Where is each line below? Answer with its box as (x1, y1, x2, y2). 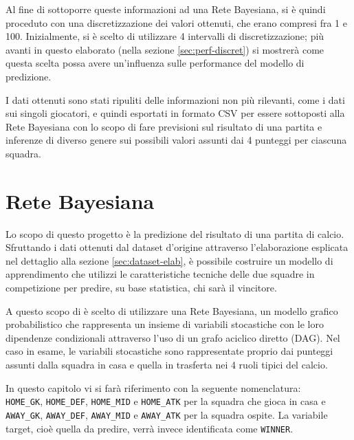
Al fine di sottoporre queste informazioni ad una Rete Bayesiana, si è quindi (5, 2, 326, 16)
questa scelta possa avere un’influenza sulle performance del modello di (5, 56, 305, 70)
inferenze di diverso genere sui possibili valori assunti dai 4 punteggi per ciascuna (5, 133, 347, 147)
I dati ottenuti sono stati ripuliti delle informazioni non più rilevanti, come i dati (5, 92, 345, 107)
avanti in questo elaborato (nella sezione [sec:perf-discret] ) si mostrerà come (5, 42, 324, 56)
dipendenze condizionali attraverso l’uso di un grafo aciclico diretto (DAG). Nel (5, 330, 340, 344)
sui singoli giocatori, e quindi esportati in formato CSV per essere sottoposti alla (5, 106, 345, 120)
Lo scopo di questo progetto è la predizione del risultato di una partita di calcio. (5, 226, 344, 241)
